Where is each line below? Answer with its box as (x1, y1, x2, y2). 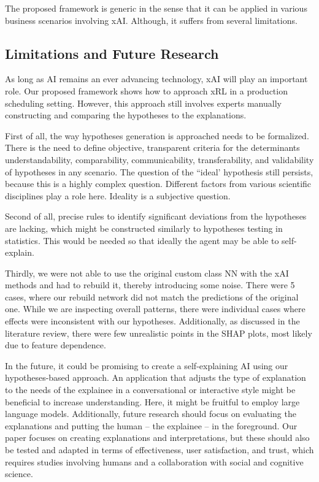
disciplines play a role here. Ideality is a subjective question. (5, 189, 231, 202)
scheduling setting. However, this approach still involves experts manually (5, 96, 282, 109)
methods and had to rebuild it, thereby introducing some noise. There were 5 (5, 278, 295, 291)
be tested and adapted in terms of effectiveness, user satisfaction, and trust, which (5, 443, 314, 456)
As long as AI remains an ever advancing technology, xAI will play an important (5, 72, 308, 85)
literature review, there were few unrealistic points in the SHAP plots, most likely (5, 326, 312, 339)
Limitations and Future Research (5, 44, 219, 63)
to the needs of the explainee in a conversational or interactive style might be (5, 383, 296, 396)
